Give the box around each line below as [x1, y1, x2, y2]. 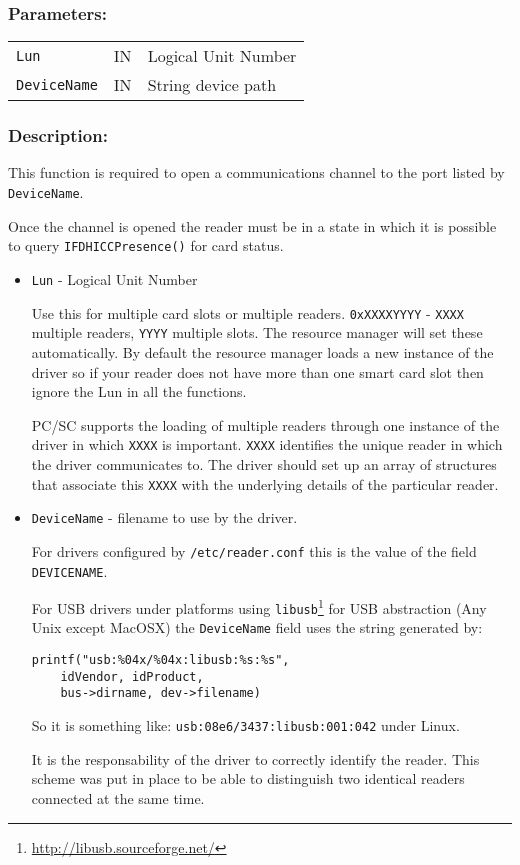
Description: [8, 123, 108, 148]
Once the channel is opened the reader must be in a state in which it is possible [8, 215, 497, 236]
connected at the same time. [31, 787, 205, 808]
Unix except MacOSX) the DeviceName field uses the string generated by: [31, 617, 483, 638]
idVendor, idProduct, [60, 669, 204, 684]
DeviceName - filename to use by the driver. [31, 507, 298, 528]
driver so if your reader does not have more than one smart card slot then [31, 361, 484, 382]
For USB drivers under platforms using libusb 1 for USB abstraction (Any [31, 595, 487, 618]
